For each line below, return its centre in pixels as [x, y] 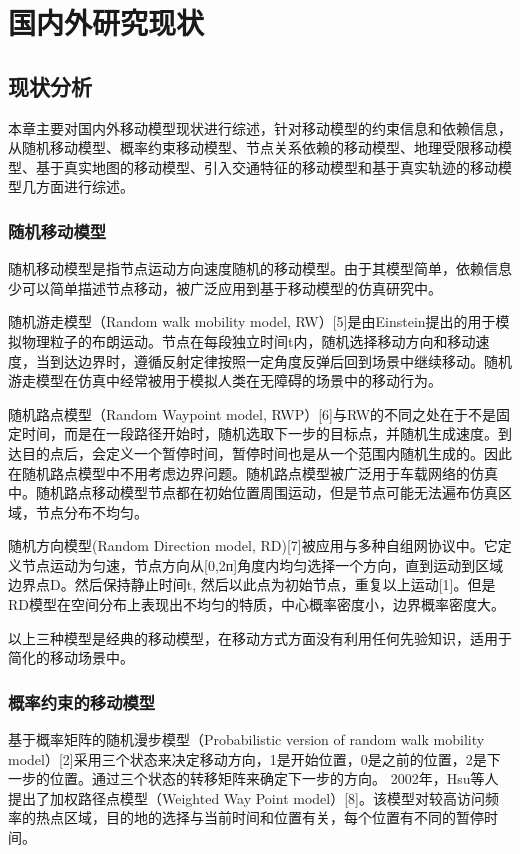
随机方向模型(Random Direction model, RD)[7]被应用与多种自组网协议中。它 [253, 545]
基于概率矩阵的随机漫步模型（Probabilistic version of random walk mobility [246, 739]
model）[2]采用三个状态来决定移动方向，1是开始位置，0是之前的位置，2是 [247, 758]
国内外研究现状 [106, 22]
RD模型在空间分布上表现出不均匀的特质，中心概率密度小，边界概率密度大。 [256, 604]
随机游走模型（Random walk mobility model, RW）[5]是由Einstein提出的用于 [252, 321]
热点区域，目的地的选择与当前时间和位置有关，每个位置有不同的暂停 [259, 817]
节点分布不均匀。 [91, 511]
